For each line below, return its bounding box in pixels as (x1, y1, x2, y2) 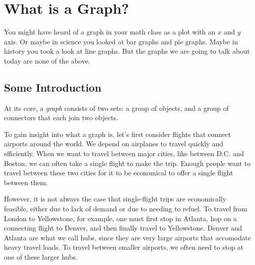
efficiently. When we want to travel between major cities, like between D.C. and (4, 148, 244, 159)
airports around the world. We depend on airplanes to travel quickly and (4, 138, 223, 149)
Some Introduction (4, 79, 101, 95)
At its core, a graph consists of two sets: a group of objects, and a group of (4, 102, 229, 113)
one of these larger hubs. (4, 252, 78, 262)
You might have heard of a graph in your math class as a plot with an (4, 27, 216, 37)
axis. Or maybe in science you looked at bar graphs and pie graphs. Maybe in (4, 36, 238, 46)
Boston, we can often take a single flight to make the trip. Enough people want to (4, 158, 251, 168)
